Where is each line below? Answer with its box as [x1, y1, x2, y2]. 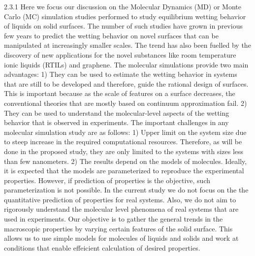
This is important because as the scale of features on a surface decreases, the [4, 88, 235, 98]
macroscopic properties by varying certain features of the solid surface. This [4, 223, 233, 233]
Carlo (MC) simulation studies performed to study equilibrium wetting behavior [4, 11, 246, 21]
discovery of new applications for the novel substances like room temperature [4, 49, 236, 60]
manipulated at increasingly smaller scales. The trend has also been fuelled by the [4, 40, 251, 50]
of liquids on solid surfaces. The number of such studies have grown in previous [4, 21, 243, 31]
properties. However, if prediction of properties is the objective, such [4, 175, 210, 185]
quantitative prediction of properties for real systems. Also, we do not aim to [4, 194, 236, 204]
